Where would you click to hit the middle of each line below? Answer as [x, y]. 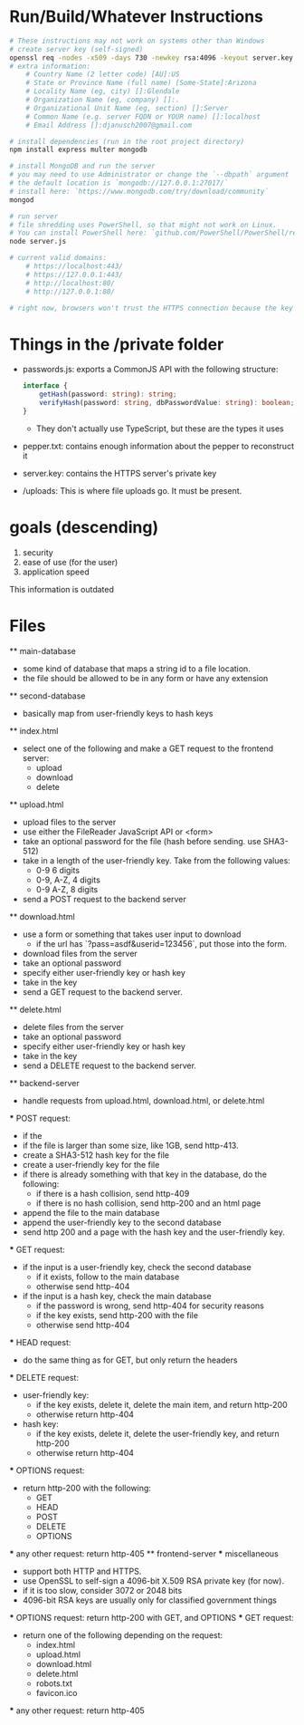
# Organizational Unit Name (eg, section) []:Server [127, 108]
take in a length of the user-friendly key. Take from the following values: [157, 860]
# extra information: [50, 66]
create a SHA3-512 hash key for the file [96, 1155]
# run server [34, 216]
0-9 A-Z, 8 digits [67, 889]
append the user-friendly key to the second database [122, 1222]
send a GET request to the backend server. [102, 992]
